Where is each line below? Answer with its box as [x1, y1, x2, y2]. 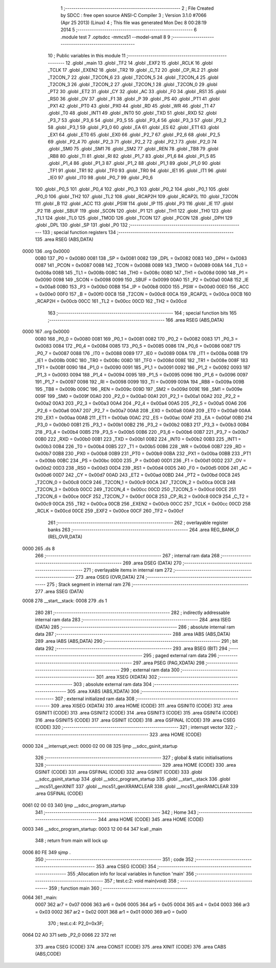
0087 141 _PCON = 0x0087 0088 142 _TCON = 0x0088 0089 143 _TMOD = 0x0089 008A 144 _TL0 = [35, 262, 248, 268]
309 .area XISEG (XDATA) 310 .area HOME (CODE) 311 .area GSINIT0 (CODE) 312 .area [51, 702, 233, 709]
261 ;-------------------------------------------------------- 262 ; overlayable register [48, 519, 228, 525]
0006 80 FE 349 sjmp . [22, 849, 71, 855]
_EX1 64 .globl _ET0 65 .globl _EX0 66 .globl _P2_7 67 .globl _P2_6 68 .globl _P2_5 [48, 131, 221, 138]
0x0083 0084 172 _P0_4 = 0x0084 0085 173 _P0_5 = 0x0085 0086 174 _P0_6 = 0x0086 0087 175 [35, 343, 241, 349]
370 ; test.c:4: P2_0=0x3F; [48, 920, 104, 927]
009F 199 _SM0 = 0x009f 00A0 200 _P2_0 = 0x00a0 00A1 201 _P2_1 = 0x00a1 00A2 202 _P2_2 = [35, 393, 240, 399]
